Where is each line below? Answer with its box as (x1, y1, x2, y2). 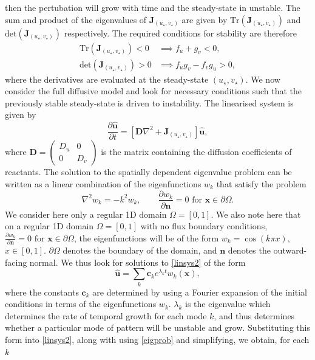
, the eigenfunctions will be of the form (74, 231, 219, 244)
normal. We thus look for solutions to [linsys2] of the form (29, 255, 246, 268)
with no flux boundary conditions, (140, 220, 268, 232)
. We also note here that (211, 207, 301, 220)
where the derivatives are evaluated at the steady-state (5, 72, 209, 85)
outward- (273, 244, 307, 257)
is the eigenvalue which (185, 297, 271, 310)
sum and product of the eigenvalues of (5, 13, 147, 26)
